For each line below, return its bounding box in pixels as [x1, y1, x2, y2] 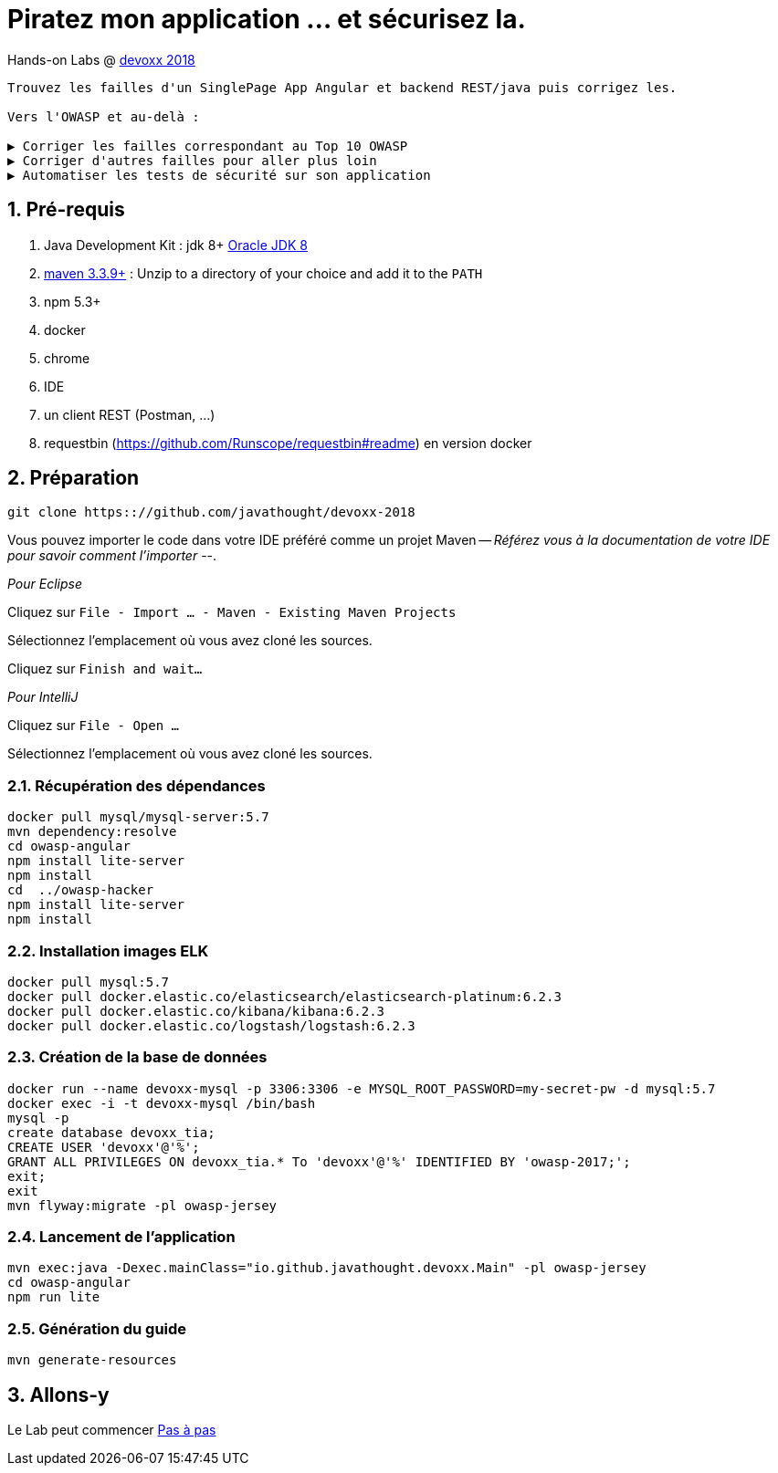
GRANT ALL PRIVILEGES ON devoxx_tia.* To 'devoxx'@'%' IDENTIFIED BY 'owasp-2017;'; [7, 1154, 631, 1169]
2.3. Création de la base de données [7, 1048, 268, 1067]
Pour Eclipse [7, 576, 83, 592]
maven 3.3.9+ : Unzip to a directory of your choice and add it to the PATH [44, 265, 483, 281]
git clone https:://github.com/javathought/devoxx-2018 [7, 505, 415, 520]
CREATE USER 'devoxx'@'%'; [7, 1139, 200, 1154]
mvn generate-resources [7, 1353, 177, 1368]
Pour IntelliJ [7, 689, 79, 705]
